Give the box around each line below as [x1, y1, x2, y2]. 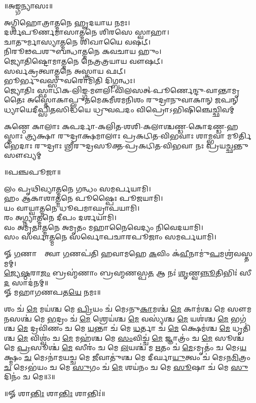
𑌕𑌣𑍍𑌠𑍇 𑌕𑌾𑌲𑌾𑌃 [4, 121, 60, 131]
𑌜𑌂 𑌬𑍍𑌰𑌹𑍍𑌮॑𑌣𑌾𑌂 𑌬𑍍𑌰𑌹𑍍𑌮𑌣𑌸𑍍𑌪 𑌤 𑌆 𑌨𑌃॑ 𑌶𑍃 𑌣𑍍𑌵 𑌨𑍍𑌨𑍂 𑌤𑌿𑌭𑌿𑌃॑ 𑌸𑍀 [40, 268, 252, 278]
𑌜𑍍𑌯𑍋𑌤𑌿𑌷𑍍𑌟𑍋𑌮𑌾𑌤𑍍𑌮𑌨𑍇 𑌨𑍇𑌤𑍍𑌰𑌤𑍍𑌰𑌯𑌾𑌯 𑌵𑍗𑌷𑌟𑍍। [4, 55, 163, 66]
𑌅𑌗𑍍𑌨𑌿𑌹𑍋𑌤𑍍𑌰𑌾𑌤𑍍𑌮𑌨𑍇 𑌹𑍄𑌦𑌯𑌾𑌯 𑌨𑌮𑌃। [4, 17, 130, 27]
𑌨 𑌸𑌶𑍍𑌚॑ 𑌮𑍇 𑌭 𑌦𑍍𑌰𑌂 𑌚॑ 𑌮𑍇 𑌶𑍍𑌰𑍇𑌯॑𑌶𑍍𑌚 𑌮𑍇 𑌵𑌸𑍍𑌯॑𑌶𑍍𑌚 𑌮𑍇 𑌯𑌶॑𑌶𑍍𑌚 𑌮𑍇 [4, 313, 229, 323]
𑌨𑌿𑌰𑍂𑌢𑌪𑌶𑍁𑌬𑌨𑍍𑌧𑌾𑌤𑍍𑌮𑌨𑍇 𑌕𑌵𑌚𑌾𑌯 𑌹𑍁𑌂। [4, 46, 162, 56]
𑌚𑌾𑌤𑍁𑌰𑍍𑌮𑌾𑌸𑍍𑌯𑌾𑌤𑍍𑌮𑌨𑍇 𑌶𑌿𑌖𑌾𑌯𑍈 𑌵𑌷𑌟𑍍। [4, 36, 151, 46]
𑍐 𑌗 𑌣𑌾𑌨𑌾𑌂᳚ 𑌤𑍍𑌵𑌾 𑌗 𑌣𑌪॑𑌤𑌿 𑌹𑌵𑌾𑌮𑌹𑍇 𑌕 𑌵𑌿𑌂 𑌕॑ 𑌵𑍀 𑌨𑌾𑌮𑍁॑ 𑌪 [4, 248, 220, 259]
